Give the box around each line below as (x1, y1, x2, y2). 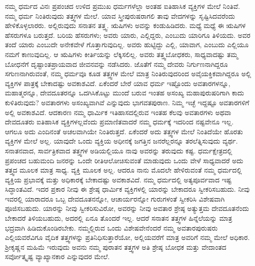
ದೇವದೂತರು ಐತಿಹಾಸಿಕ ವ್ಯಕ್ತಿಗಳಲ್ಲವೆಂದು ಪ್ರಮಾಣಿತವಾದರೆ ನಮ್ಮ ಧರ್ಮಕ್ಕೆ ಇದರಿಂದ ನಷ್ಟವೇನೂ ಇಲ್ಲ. (5, 117, 234, 127)
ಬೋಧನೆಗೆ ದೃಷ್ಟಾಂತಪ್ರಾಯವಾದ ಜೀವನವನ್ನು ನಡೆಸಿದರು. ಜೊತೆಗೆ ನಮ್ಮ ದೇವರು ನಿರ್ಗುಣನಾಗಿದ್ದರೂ (5, 59, 228, 69)
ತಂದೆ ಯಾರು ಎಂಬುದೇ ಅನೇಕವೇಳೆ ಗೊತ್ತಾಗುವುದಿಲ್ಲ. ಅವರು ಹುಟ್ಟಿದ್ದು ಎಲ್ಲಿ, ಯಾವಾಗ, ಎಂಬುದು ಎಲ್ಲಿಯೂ (5, 39, 249, 50)
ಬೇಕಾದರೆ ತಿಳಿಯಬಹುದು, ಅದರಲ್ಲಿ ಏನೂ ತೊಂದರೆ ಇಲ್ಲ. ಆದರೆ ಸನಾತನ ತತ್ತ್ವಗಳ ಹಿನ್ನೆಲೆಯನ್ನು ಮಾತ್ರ (5, 213, 232, 223)
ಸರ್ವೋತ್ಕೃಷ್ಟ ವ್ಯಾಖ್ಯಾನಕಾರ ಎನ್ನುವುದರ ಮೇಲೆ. (5, 251, 110, 262)
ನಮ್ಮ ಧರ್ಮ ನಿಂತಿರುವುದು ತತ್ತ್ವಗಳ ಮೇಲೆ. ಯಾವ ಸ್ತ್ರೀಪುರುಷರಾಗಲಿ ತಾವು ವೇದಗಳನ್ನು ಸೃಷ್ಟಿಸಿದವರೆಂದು (5, 10, 235, 21)
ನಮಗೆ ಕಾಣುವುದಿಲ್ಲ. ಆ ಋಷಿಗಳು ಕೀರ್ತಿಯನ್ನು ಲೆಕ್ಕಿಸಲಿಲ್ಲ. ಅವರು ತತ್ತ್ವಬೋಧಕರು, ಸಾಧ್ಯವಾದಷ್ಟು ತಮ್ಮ (5, 49, 238, 59)
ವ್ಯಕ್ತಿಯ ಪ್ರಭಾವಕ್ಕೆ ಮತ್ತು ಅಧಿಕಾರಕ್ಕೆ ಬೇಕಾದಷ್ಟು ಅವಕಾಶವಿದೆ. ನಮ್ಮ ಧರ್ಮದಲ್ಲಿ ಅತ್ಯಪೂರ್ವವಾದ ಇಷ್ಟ (5, 174, 232, 184)
